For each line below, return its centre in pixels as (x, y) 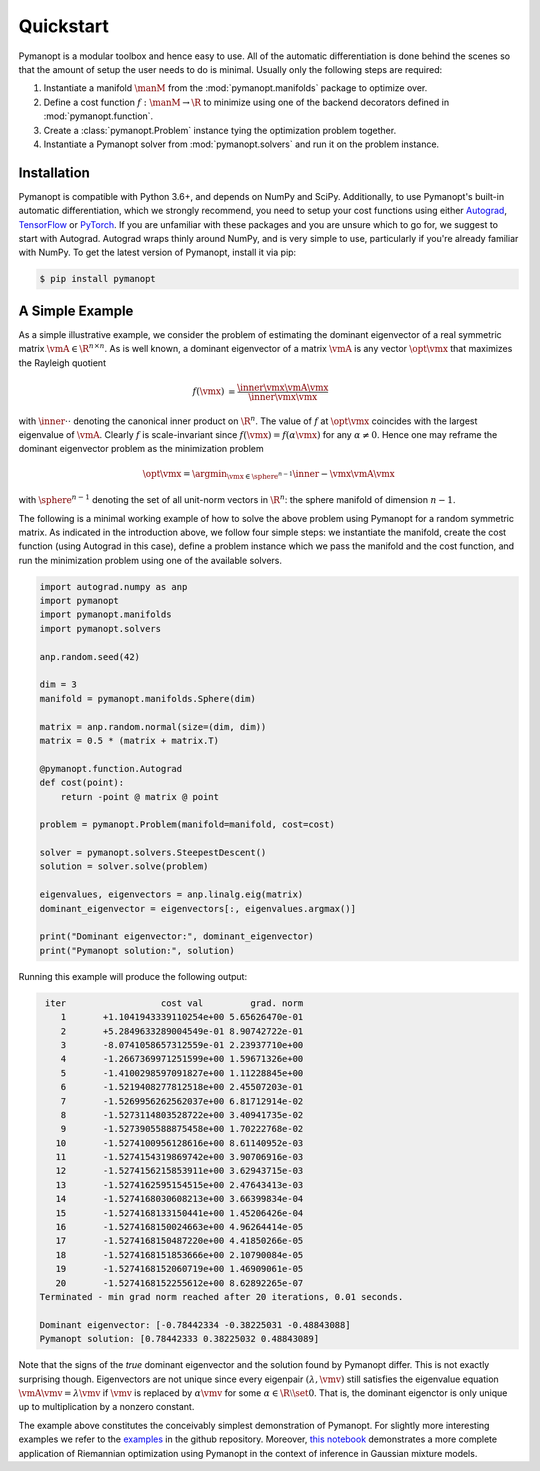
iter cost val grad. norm (174, 1003)
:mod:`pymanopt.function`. (98, 116)
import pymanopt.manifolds (105, 614)
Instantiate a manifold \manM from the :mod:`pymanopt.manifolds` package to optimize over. (235, 88)
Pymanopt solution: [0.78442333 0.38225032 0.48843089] (179, 1339)
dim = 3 (58, 684)
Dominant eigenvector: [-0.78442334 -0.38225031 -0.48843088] (195, 1324)
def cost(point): (82, 783)
